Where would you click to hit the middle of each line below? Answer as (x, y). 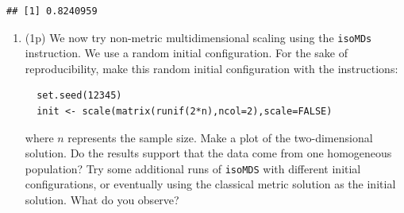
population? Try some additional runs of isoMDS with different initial (193, 168)
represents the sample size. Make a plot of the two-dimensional (220, 137)
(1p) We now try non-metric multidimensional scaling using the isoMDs (198, 37)
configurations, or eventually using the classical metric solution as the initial (210, 184)
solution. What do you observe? (102, 200)
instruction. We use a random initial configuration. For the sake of (187, 53)
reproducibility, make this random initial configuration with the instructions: (212, 68)
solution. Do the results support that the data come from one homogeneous (208, 153)
